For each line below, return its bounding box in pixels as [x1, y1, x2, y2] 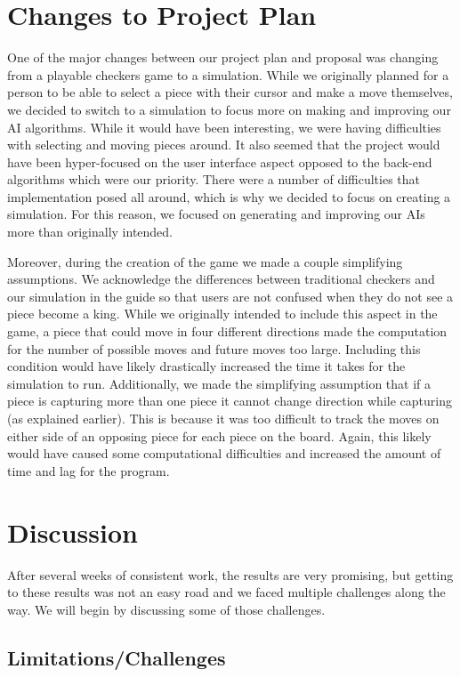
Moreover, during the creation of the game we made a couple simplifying [7, 252, 403, 270]
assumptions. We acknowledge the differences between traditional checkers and [7, 270, 435, 288]
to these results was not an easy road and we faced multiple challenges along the [7, 583, 446, 601]
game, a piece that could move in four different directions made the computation [7, 322, 448, 341]
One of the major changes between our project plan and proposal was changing [7, 48, 439, 67]
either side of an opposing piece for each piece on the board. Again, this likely [7, 426, 432, 445]
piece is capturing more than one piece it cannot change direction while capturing [7, 391, 452, 410]
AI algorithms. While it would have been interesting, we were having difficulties [7, 117, 441, 136]
